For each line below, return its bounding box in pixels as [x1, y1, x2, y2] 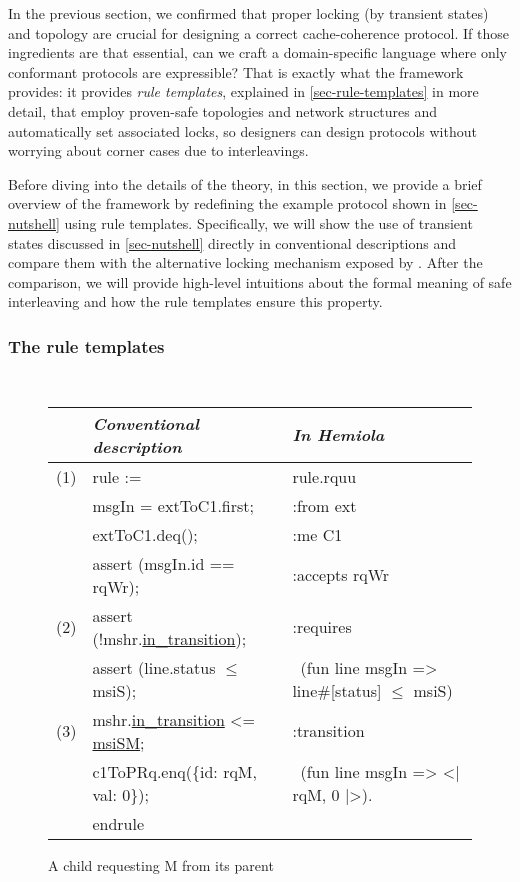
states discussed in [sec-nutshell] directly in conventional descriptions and [8, 232, 457, 253]
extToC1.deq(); [92, 522, 198, 546]
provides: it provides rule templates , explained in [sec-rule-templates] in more [8, 81, 479, 102]
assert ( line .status [92, 655, 216, 679]
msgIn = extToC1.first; [92, 493, 255, 517]
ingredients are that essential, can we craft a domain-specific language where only [8, 42, 507, 63]
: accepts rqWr [292, 563, 390, 587]
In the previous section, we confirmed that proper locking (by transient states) [8, 3, 489, 23]
